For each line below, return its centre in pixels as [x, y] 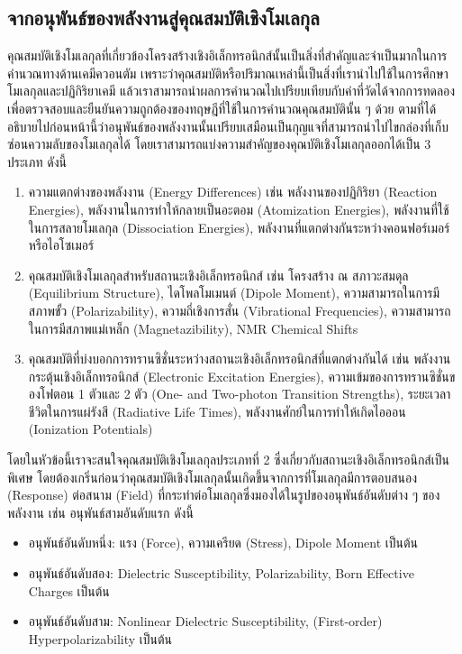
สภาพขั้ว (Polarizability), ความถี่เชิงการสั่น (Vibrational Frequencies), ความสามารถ [240, 310]
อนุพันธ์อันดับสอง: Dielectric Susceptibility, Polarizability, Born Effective [221, 573]
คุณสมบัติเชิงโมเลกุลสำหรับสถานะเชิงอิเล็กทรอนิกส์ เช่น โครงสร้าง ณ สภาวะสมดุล [218, 275]
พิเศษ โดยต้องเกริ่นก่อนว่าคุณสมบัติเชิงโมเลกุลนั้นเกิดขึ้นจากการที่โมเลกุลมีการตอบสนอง [213, 477]
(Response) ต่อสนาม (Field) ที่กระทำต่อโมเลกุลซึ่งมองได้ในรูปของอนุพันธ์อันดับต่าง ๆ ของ [224, 495]
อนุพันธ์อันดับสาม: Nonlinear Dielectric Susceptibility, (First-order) [205, 621]
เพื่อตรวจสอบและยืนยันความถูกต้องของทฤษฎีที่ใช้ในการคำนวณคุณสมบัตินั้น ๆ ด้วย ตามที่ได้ [222, 108]
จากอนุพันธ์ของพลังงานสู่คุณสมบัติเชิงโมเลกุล [163, 18]
